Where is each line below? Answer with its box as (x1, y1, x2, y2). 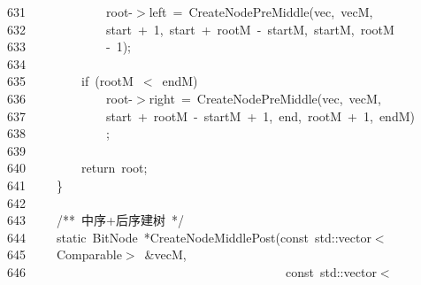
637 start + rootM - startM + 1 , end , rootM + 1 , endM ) (7, 106, 415, 125)
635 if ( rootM (7, 72, 134, 90)
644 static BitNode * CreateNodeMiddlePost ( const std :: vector (7, 227, 371, 246)
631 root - (7, 3, 133, 20)
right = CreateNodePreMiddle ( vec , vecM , (149, 89, 381, 107)
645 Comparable (7, 245, 122, 264)
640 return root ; (7, 158, 148, 177)
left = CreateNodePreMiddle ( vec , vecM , (149, 3, 373, 20)
